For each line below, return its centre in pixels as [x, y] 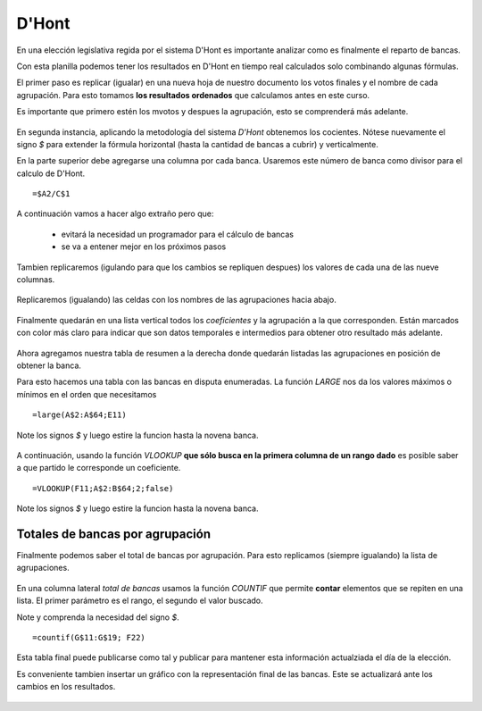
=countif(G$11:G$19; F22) [89, 637]
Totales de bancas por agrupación [114, 534]
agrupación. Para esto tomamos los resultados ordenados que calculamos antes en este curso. [193, 95]
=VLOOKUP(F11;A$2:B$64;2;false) [103, 488]
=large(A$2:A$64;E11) [79, 415]
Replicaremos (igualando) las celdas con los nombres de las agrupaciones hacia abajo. [176, 300]
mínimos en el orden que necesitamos [87, 394]
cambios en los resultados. [66, 687]
